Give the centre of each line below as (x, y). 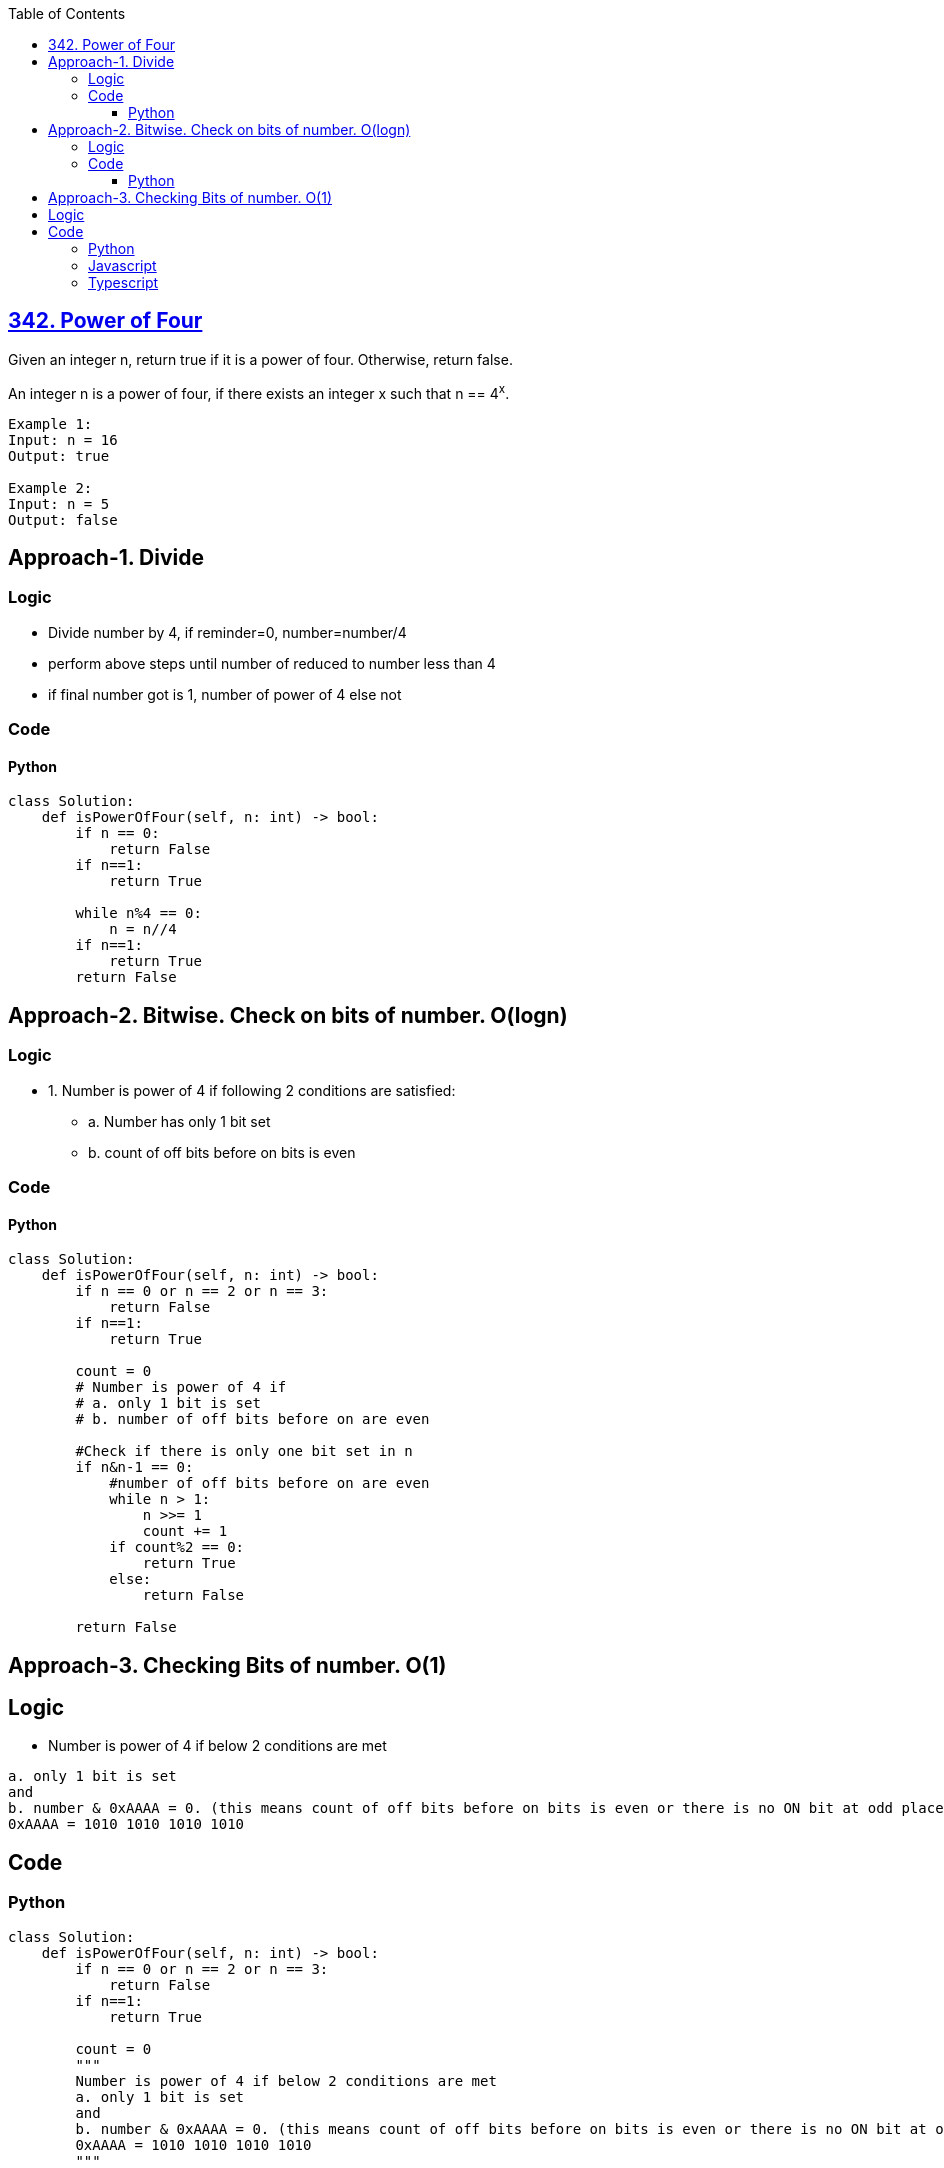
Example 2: (50, 487)
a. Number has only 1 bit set (179, 1121)
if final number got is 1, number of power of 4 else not (225, 694)
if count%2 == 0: (177, 1547)
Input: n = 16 (63, 439)
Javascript (122, 265)
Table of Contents (67, 13)
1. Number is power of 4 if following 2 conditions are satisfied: (252, 1090)
